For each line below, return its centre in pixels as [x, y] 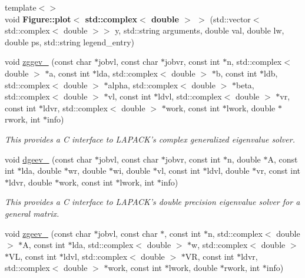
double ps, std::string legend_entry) [70, 42]
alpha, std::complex [143, 85]
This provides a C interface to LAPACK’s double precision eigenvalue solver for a [152, 202]
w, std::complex [220, 245]
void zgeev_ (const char [48, 233]
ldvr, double [31, 182]
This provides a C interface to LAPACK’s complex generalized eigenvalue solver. [150, 139]
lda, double [42, 171]
